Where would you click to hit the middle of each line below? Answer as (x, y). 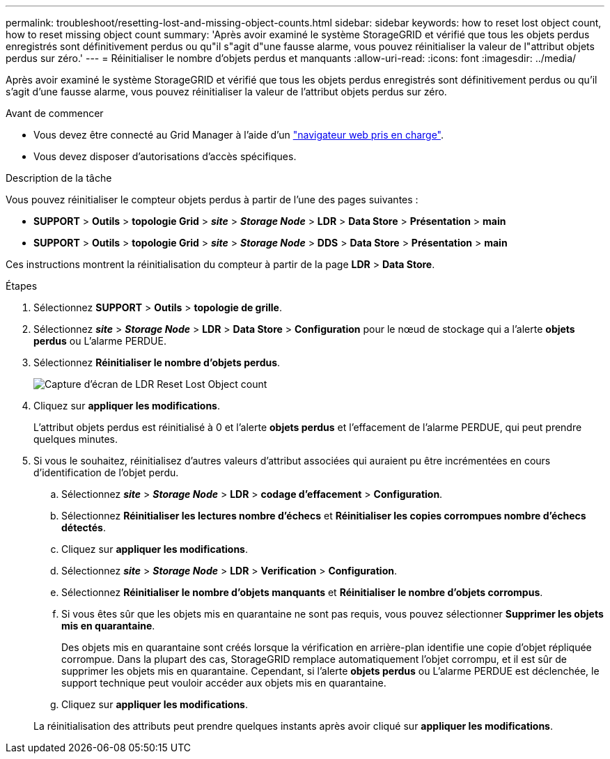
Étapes (22, 286)
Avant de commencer (55, 113)
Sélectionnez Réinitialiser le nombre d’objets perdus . (157, 362)
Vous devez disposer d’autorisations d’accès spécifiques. (165, 156)
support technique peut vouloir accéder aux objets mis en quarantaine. (224, 683)
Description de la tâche (59, 178)
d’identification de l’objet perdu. (106, 472)
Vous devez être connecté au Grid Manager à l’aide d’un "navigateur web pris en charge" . (239, 135)
